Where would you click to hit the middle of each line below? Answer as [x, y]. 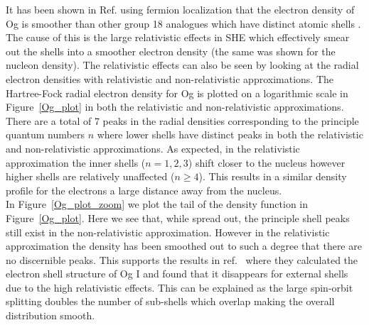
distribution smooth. [50, 315]
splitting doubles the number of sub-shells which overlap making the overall [170, 301]
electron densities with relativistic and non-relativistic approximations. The [170, 78]
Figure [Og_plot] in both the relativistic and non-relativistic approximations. [175, 107]
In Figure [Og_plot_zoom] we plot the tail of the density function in [157, 204]
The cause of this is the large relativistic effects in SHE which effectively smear [178, 37]
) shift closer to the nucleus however [267, 162]
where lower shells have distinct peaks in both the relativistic [230, 134]
